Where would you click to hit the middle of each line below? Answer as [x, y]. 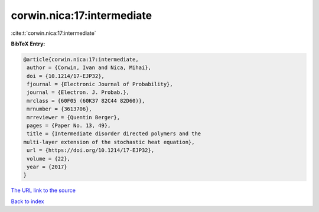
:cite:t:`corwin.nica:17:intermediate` [54, 33]
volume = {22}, [49, 159]
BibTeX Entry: [28, 44]
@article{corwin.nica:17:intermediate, [81, 59]
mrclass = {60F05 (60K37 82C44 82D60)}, [86, 101]
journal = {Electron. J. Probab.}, [78, 92]
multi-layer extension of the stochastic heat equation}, [109, 142]
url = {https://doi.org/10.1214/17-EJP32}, [91, 150]
